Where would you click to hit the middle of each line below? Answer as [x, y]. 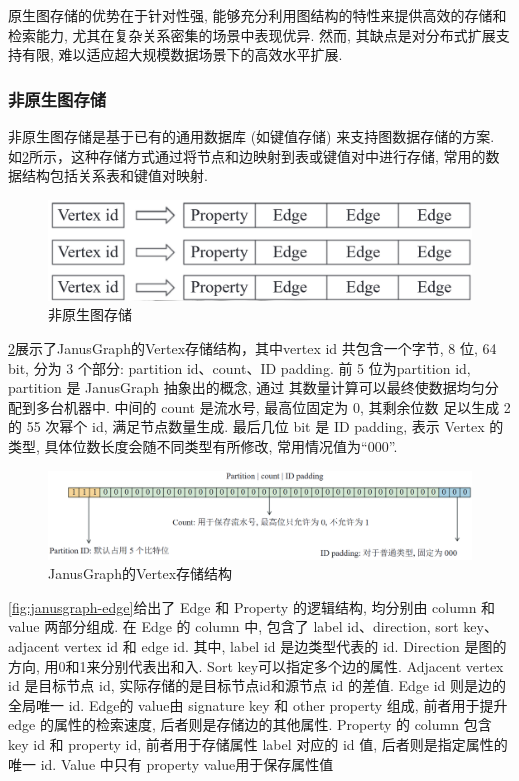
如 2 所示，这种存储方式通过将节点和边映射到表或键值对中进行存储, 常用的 [247, 155]
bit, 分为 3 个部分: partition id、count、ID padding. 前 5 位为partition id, [239, 367]
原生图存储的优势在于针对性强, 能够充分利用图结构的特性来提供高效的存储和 [257, 15]
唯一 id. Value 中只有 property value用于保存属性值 [171, 763]
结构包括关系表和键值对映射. [114, 175]
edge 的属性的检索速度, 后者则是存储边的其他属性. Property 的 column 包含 [250, 724]
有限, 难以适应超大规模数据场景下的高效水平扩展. [182, 54]
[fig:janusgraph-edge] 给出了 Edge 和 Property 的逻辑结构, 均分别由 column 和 [252, 606]
